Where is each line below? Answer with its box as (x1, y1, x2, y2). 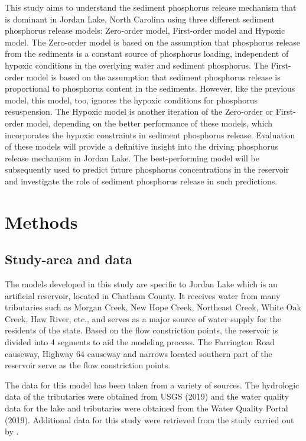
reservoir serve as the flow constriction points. (5, 359, 171, 371)
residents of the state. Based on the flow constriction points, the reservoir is (5, 324, 278, 336)
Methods (5, 209, 78, 234)
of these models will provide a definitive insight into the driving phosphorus (5, 140, 278, 153)
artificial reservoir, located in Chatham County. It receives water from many (5, 289, 281, 301)
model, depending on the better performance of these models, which (26, 116, 273, 129)
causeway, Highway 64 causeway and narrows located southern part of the (5, 347, 272, 359)
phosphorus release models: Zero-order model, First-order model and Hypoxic (5, 24, 285, 37)
